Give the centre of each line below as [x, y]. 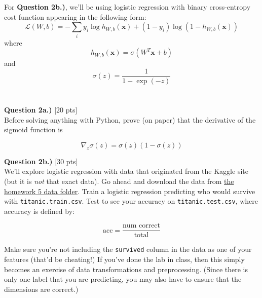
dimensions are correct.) [41, 289]
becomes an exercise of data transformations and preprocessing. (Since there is [126, 269]
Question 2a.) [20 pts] [41, 109]
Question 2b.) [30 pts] [41, 161]
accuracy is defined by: [39, 211]
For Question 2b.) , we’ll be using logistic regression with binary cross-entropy [127, 7]
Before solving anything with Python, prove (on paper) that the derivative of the [130, 119]
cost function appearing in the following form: [75, 16]
